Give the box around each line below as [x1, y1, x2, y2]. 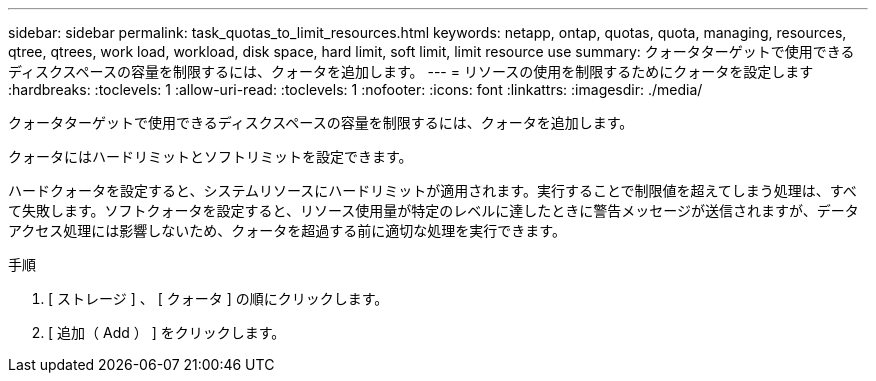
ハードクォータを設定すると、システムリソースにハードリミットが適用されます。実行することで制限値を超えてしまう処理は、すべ [8, 182, 857, 199]
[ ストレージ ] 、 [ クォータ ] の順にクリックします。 [48, 290, 389, 307]
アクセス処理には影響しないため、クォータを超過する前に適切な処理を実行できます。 [8, 222, 566, 239]
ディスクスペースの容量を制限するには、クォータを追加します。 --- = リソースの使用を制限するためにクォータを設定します [8, 63, 814, 80]
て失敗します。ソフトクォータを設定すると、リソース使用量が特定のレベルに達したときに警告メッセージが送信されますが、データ [8, 202, 859, 219]
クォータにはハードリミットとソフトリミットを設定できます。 [8, 148, 413, 165]
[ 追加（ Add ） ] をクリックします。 [48, 324, 286, 341]
